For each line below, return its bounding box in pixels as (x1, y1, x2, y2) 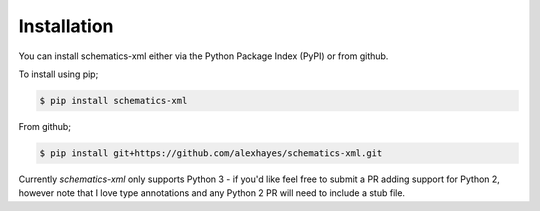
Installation (18, 15, 114, 37)
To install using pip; (18, 68, 99, 80)
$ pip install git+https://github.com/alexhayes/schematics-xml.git (39, 147, 383, 159)
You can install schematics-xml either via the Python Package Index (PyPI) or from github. (18, 50, 389, 62)
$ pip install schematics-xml (39, 95, 188, 106)
